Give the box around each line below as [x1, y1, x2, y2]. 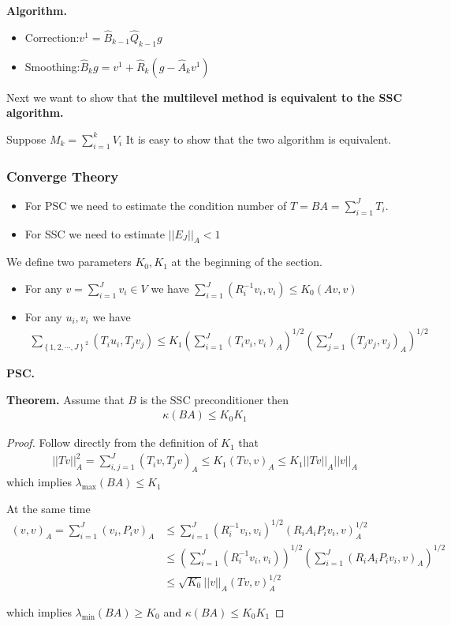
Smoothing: [24, 58, 80, 74]
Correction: [24, 28, 80, 45]
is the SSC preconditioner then [140, 391, 289, 407]
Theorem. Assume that [6, 391, 125, 407]
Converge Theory [6, 166, 119, 186]
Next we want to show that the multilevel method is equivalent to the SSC [6, 88, 403, 105]
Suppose [6, 130, 47, 147]
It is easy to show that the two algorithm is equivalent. [125, 130, 392, 147]
